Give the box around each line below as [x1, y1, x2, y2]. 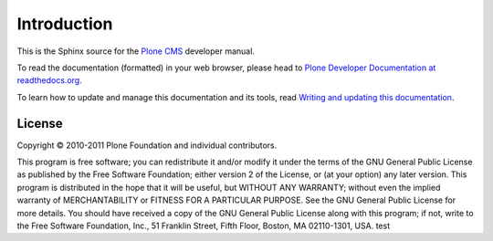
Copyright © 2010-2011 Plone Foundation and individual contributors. [16, 140, 278, 151]
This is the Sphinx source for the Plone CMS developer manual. [16, 46, 256, 57]
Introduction [16, 14, 113, 34]
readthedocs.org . [16, 75, 82, 86]
